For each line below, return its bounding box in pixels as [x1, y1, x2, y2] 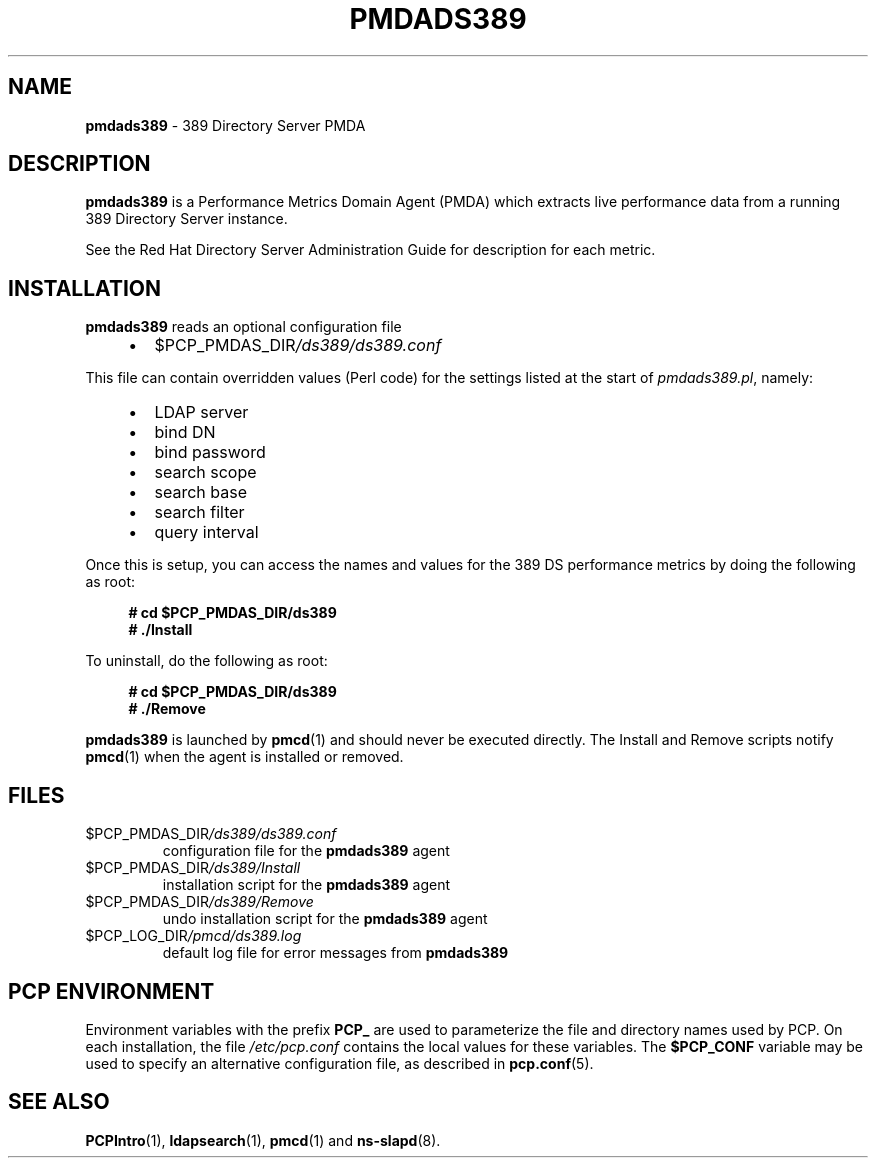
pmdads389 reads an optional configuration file [85, 318, 402, 336]
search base [154, 482, 247, 503]
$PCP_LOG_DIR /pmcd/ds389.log [85, 927, 302, 945]
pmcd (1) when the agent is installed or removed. [85, 748, 404, 766]
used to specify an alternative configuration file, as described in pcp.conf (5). [85, 1054, 594, 1072]
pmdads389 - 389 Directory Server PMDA [85, 116, 366, 134]
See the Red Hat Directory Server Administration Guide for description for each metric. [85, 241, 656, 259]
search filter [154, 502, 245, 523]
